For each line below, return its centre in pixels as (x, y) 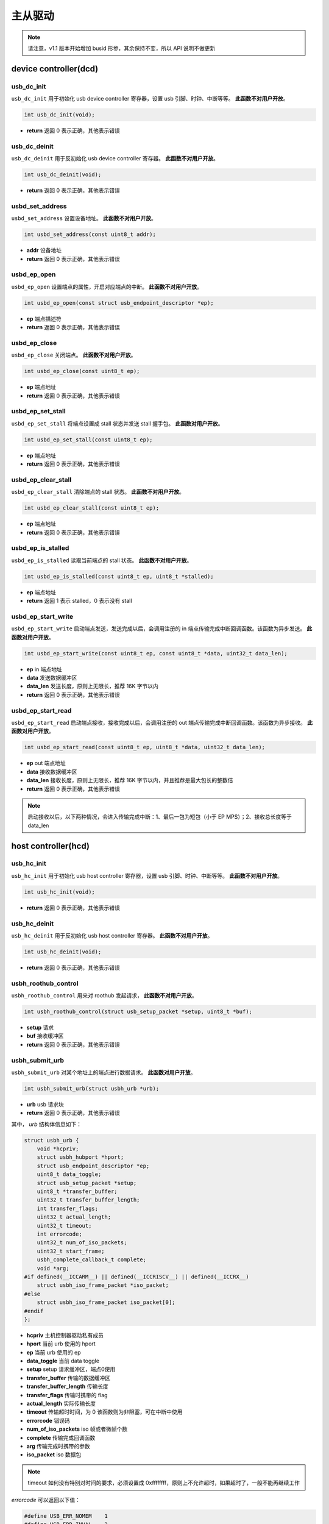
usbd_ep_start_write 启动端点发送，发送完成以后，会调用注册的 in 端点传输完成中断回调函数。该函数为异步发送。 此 (162, 628)
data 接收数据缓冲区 (52, 772)
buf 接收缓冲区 (45, 1036)
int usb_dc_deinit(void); (63, 175)
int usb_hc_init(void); (60, 892)
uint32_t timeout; (64, 1226)
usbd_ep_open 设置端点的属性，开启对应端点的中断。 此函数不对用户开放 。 (107, 287)
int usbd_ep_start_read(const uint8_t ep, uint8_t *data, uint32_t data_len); (144, 747)
